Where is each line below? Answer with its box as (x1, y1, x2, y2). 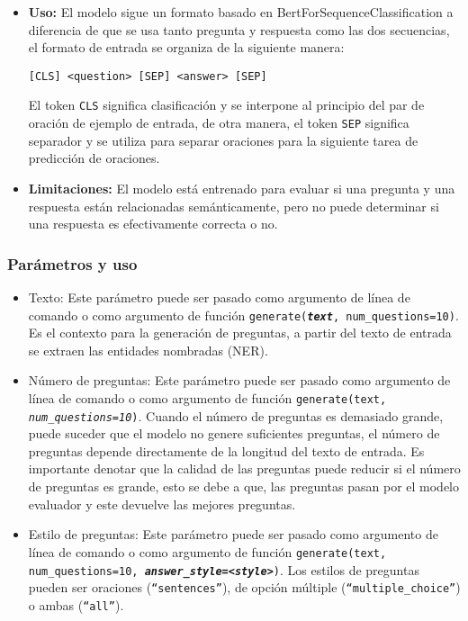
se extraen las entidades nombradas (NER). (28, 340, 268, 359)
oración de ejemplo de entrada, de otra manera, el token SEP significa (28, 113, 409, 132)
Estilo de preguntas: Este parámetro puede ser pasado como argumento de (28, 525, 438, 544)
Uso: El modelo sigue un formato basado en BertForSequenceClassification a (28, 3, 454, 21)
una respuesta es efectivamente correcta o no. (28, 214, 278, 233)
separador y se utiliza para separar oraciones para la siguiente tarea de (28, 130, 418, 149)
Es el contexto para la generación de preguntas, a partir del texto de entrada (28, 323, 452, 342)
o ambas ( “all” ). (28, 595, 124, 614)
